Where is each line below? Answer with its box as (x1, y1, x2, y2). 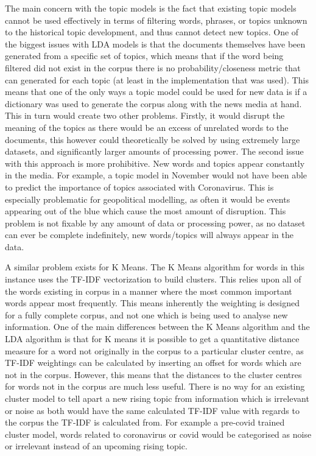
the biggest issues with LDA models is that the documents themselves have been (5, 37, 306, 50)
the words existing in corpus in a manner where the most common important (5, 284, 292, 297)
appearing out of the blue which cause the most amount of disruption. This (5, 205, 286, 217)
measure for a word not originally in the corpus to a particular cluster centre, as (5, 344, 304, 357)
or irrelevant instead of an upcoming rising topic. (5, 440, 188, 452)
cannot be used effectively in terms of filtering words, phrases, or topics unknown (5, 13, 307, 26)
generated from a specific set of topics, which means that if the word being (5, 49, 284, 62)
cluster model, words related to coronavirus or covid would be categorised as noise (5, 427, 312, 440)
